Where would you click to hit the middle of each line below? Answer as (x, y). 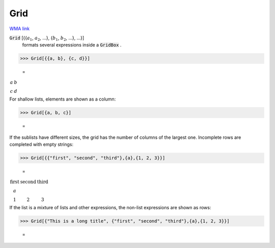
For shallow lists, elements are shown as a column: (63, 99)
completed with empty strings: (42, 144)
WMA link (20, 29)
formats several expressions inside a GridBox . (72, 45)
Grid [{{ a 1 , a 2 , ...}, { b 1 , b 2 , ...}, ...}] (47, 38)
